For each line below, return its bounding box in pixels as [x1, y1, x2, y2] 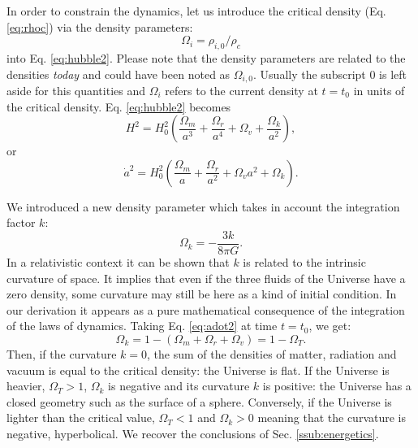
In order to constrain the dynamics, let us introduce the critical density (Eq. [6, 2, 386, 19]
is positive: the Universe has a [262, 377, 412, 394]
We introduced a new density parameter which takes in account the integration [6, 198, 400, 215]
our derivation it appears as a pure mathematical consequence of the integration [6, 301, 405, 318]
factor [6, 214, 36, 231]
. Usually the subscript [253, 65, 366, 82]
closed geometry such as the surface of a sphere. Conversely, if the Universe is [6, 393, 392, 410]
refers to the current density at [165, 82, 318, 99]
